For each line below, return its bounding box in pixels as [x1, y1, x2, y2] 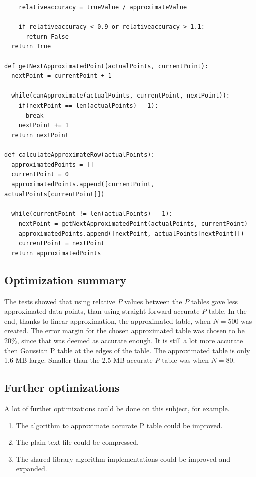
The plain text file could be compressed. [16, 437, 139, 447]
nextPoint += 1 [18, 122, 69, 129]
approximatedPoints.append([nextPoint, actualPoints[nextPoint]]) [18, 230, 244, 237]
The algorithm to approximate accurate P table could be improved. [16, 420, 223, 430]
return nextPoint [11, 131, 69, 139]
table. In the [208, 306, 247, 316]
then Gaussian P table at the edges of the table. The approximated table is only [4, 345, 250, 355]
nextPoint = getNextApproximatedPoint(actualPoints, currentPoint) [18, 220, 248, 228]
